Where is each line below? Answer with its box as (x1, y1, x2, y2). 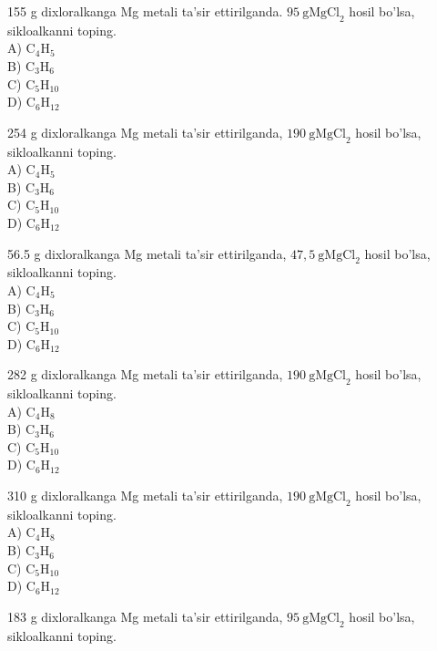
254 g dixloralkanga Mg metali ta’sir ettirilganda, (7, 122, 283, 141)
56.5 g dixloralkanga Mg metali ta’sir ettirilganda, (7, 243, 287, 263)
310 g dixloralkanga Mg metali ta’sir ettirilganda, (7, 486, 283, 505)
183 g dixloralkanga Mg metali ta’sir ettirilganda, (7, 606, 283, 625)
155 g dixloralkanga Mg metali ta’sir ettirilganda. (7, 2, 283, 20)
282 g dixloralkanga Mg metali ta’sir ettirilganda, (7, 365, 283, 384)
